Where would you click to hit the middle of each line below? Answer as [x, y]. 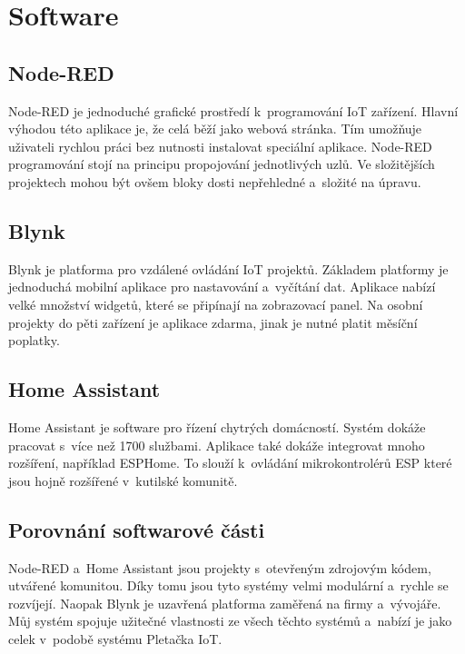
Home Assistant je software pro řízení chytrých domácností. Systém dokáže [217, 426]
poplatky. [34, 340]
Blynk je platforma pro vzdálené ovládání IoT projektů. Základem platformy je [228, 268]
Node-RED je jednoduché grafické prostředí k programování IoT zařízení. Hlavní [233, 110]
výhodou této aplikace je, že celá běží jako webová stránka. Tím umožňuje [215, 129]
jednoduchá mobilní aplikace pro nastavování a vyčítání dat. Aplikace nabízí [222, 287]
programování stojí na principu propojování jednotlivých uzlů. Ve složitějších [222, 164]
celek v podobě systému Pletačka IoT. [115, 638]
